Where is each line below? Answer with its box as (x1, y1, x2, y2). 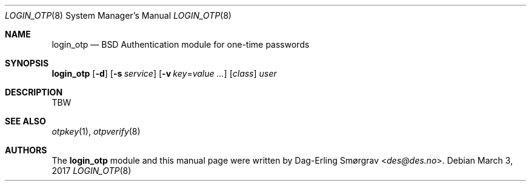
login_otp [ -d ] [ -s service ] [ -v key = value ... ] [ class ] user (52, 68, 277, 79)
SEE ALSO (5, 116, 46, 126)
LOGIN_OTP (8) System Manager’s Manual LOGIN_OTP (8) (5, 10, 232, 21)
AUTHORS (5, 145, 47, 155)
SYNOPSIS (5, 58, 49, 68)
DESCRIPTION (5, 87, 63, 97)
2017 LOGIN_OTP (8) (52, 165, 132, 176)
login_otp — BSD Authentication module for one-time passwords (52, 39, 310, 50)
